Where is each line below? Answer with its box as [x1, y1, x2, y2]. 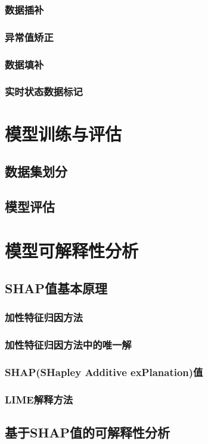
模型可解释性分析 [5, 238, 139, 262]
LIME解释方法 [5, 392, 73, 406]
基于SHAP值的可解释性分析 [5, 423, 170, 442]
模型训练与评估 [5, 121, 122, 145]
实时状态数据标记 [5, 84, 83, 99]
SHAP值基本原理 [5, 279, 108, 297]
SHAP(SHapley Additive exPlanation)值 [5, 365, 203, 380]
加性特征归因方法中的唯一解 [5, 337, 132, 352]
